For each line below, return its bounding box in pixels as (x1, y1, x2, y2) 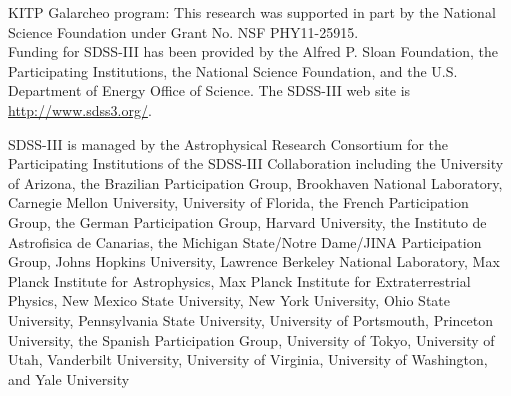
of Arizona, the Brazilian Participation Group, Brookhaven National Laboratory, (8, 172, 503, 193)
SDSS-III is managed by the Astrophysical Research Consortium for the (8, 133, 448, 154)
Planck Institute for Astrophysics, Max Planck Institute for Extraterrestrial (8, 270, 471, 291)
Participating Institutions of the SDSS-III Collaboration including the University (8, 153, 504, 174)
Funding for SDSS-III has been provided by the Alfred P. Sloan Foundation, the (8, 41, 498, 62)
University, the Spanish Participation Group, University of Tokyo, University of (8, 329, 495, 350)
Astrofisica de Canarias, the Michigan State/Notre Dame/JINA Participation (8, 231, 482, 252)
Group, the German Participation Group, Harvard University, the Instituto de (8, 211, 487, 232)
